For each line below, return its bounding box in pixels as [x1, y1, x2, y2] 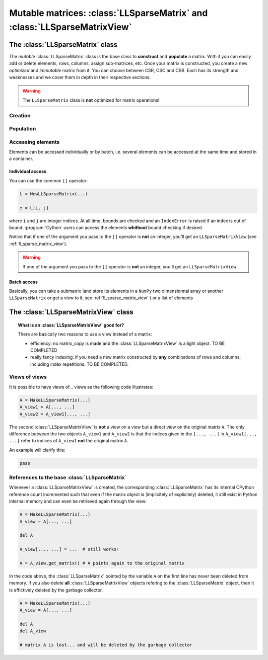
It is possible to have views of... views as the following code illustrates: [9, 384, 154, 390]
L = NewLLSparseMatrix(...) [19, 191, 88, 196]
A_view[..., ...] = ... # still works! [19, 547, 119, 552]
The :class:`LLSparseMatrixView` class [9, 308, 134, 317]
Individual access [9, 168, 47, 174]
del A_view [19, 628, 46, 634]
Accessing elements [9, 138, 60, 145]
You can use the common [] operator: [9, 177, 88, 183]
